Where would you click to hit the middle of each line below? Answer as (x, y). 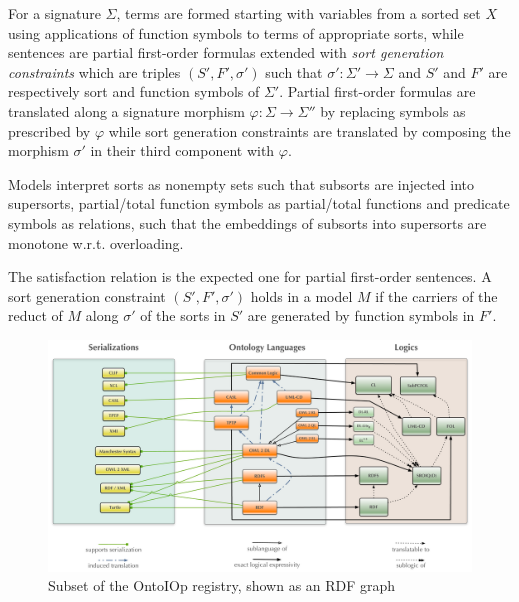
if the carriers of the (436, 295)
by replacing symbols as (393, 110)
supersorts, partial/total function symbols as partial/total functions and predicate (259, 203)
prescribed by (49, 130)
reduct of (35, 315)
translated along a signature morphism (126, 110)
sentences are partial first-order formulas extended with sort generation (226, 52)
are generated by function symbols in (361, 315)
